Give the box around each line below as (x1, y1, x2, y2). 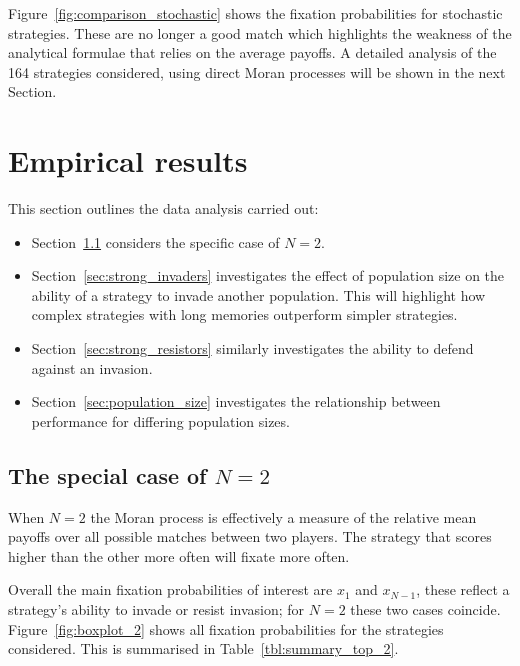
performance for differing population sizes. (31, 410, 290, 431)
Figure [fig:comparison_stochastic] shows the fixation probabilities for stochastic (8, 3, 503, 23)
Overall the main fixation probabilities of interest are (8, 579, 333, 600)
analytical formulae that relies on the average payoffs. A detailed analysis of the (8, 42, 497, 63)
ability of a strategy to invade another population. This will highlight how (31, 284, 486, 305)
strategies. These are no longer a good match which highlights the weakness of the (8, 22, 512, 43)
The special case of (8, 459, 207, 490)
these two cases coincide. (350, 599, 501, 620)
